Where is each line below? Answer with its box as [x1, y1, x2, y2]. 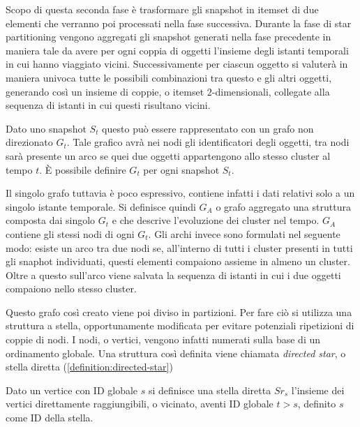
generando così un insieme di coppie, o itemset [6, 84, 204, 98]
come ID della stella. [6, 410, 93, 425]
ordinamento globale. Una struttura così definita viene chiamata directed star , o [6, 345, 346, 360]
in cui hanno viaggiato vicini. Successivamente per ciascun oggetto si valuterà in [6, 57, 348, 71]
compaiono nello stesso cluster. [6, 281, 137, 296]
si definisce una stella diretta [148, 382, 271, 397]
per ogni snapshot [143, 162, 220, 177]
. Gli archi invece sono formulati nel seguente [148, 226, 340, 241]
